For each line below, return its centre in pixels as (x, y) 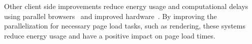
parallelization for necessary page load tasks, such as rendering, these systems (125, 26)
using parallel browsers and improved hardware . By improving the (111, 16)
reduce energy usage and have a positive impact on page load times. (110, 35)
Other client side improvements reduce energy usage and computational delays (126, 6)
